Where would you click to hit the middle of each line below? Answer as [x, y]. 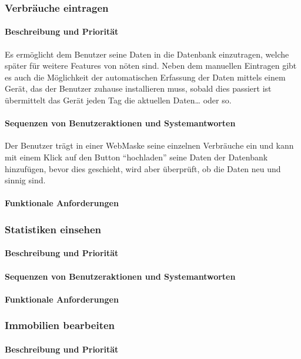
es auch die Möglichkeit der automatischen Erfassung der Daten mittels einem [145, 77]
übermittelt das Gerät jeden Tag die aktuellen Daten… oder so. [118, 100]
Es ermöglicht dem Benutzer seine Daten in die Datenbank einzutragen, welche [147, 54]
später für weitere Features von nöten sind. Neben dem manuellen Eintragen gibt [151, 66]
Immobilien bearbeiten [60, 325]
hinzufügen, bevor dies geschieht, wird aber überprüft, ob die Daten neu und [143, 168]
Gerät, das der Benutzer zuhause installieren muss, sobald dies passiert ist [138, 88]
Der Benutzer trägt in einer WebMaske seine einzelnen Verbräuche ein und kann [149, 145]
